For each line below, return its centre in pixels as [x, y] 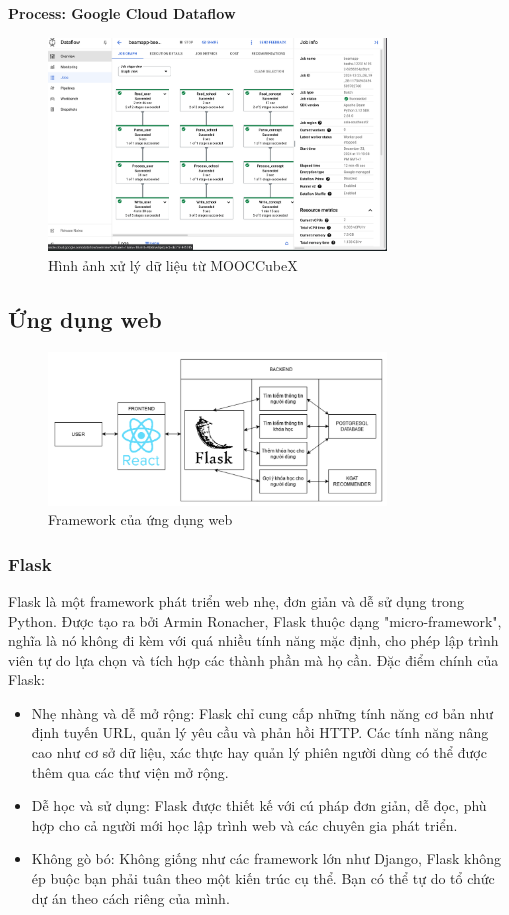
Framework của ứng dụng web [140, 519]
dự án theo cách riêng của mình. [130, 897]
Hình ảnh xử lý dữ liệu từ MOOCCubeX [173, 264]
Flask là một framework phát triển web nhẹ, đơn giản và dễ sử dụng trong [236, 600]
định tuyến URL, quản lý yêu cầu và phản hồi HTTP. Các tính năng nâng [260, 732]
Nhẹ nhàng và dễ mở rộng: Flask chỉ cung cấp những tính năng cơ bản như [262, 712]
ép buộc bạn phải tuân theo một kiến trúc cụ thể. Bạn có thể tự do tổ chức [263, 878]
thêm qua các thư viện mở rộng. [130, 771]
